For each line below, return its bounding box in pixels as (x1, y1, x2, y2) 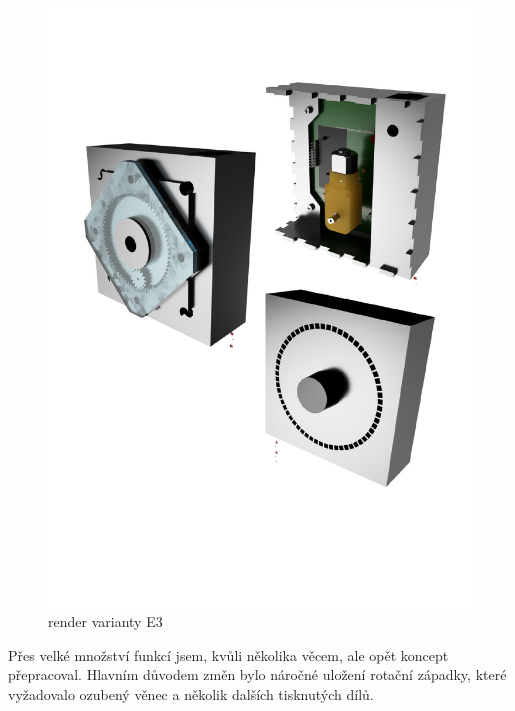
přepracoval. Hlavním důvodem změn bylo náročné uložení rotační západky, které (8, 664, 507, 685)
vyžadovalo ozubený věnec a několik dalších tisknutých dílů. (8, 684, 374, 705)
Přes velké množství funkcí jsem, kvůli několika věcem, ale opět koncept (8, 644, 449, 665)
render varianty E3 (48, 611, 163, 632)
